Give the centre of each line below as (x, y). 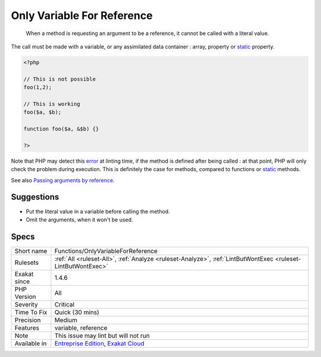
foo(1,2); (38, 87)
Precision (28, 320)
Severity (26, 304)
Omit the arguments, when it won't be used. (79, 219)
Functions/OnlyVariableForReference (106, 251)
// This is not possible (60, 79)
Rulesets (26, 263)
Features (27, 328)
